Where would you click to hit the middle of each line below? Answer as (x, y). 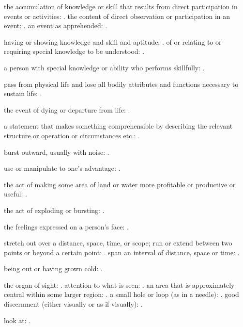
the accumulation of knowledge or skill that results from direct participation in (121, 6)
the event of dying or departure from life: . (67, 109)
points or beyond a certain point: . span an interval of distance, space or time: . (122, 252)
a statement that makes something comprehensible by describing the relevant (118, 126)
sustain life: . (23, 93)
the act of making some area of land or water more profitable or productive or (120, 184)
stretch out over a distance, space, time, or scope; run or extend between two (118, 243)
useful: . (15, 194)
